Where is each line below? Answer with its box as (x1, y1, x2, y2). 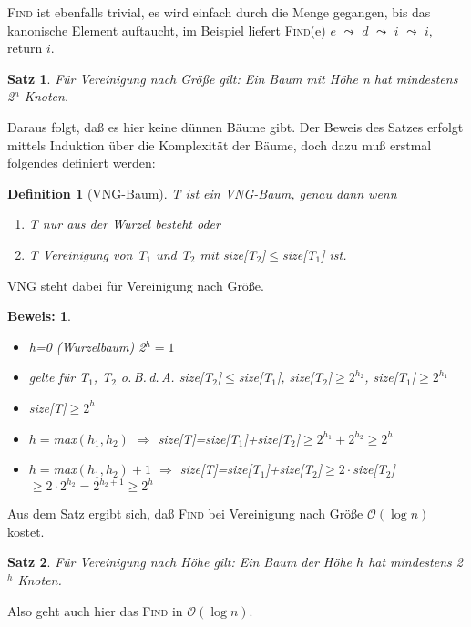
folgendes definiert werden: (7, 153, 156, 172)
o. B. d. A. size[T (120, 367, 213, 386)
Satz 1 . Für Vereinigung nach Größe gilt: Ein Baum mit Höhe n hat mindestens (7, 68, 458, 87)
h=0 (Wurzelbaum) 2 (28, 336, 146, 355)
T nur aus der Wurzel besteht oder (28, 214, 220, 233)
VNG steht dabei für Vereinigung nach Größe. (7, 275, 264, 294)
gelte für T (28, 367, 89, 386)
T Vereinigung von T (28, 244, 147, 263)
